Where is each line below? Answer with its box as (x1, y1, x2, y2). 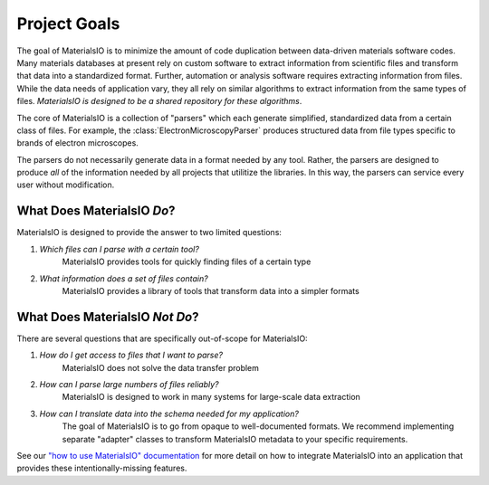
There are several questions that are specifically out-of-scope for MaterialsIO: (16, 333, 308, 344)
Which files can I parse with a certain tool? (39, 243, 199, 254)
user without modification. (16, 179, 115, 190)
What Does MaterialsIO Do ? (16, 204, 176, 219)
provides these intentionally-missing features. (16, 462, 187, 474)
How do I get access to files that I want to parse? (39, 349, 224, 361)
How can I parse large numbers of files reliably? (39, 379, 219, 389)
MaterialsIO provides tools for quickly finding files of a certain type (62, 256, 312, 267)
